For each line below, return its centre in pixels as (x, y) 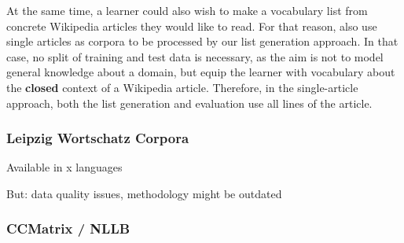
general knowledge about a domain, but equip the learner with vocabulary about (201, 72)
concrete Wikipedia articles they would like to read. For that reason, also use (192, 26)
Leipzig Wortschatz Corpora (98, 138)
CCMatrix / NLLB (68, 228)
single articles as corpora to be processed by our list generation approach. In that (202, 41)
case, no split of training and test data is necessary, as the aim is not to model (195, 56)
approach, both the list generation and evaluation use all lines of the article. (189, 103)
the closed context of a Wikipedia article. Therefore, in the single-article (182, 87)
